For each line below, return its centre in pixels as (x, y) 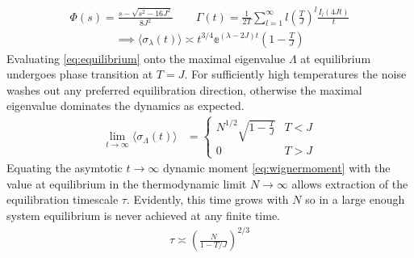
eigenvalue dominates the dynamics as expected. (125, 106)
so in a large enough (355, 199)
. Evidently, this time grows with (207, 199)
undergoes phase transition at (80, 74)
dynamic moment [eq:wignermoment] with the (276, 168)
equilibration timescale (63, 199)
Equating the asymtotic (65, 168)
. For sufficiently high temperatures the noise (295, 74)
